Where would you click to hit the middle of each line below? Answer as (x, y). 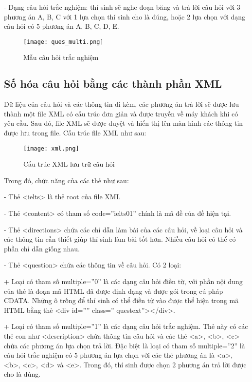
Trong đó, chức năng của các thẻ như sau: (66, 180)
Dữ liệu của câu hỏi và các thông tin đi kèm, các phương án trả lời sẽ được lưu (121, 104)
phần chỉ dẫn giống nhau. (42, 248)
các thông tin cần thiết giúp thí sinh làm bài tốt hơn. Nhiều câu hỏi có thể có (120, 239)
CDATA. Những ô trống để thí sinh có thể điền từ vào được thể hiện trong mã (121, 300)
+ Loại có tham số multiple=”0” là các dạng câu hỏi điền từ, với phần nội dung (123, 281)
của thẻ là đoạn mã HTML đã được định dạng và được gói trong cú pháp (114, 291)
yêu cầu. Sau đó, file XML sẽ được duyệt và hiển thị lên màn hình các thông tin (124, 123)
